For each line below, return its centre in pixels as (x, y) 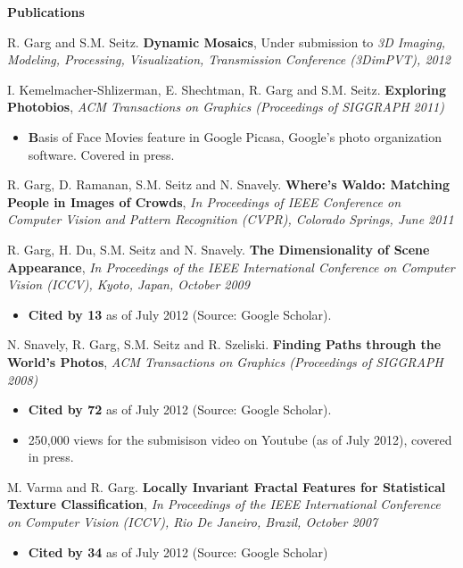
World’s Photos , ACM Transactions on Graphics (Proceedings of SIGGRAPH (225, 361)
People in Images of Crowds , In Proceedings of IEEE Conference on (204, 201)
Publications (46, 12)
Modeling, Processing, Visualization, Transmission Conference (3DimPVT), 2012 (229, 59)
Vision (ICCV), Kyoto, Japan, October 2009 (128, 284)
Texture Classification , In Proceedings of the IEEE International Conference (224, 504)
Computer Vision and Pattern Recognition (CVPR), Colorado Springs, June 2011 (231, 219)
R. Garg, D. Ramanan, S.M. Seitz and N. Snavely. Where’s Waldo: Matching (228, 184)
